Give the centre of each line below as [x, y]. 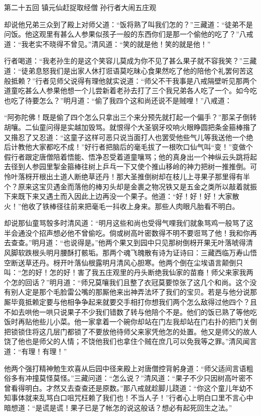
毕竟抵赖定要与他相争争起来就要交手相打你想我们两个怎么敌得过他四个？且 [134, 302]
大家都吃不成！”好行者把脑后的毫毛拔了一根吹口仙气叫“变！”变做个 [142, 147]
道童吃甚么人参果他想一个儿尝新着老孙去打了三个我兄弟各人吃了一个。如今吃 [130, 90]
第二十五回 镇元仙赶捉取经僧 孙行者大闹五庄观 [80, 7]
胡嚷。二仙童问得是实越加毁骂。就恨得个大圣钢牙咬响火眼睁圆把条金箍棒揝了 [130, 127]
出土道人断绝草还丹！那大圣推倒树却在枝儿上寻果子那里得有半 [148, 176]
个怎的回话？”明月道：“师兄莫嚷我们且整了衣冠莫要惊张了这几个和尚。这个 [127, 282]
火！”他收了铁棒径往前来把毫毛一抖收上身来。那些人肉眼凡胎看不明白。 [122, 206]
